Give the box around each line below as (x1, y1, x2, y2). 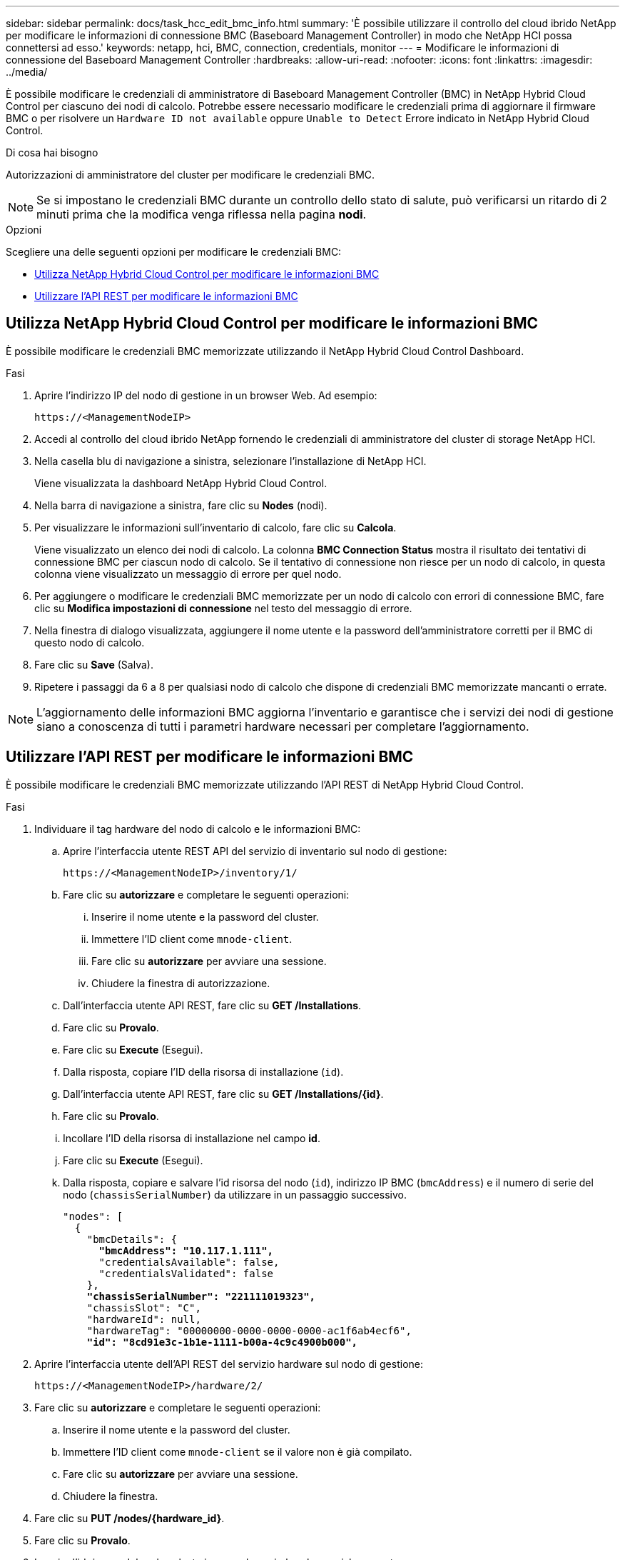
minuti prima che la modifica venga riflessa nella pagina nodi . (36, 207, 367, 221)
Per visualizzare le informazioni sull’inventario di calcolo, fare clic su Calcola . (34, 521, 397, 534)
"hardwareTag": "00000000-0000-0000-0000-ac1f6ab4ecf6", (86, 1324, 412, 1336)
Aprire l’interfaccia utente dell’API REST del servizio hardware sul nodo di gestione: (34, 1357, 423, 1370)
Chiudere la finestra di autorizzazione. (91, 976, 270, 989)
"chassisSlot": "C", (86, 1301, 201, 1314)
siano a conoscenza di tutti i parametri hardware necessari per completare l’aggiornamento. (36, 719, 529, 734)
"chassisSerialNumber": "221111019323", (86, 1290, 316, 1302)
